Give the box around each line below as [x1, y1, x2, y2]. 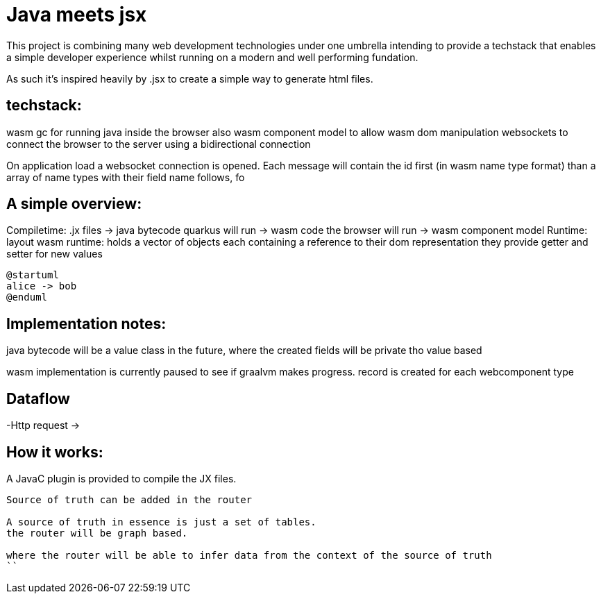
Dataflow [6, 389, 70, 407]
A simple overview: [6, 195, 142, 213]
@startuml [6, 269, 59, 281]
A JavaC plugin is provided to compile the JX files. [6, 472, 237, 484]
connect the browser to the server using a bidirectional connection [6, 137, 311, 150]
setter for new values [6, 248, 103, 260]
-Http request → [6, 419, 81, 432]
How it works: [6, 443, 103, 461]
